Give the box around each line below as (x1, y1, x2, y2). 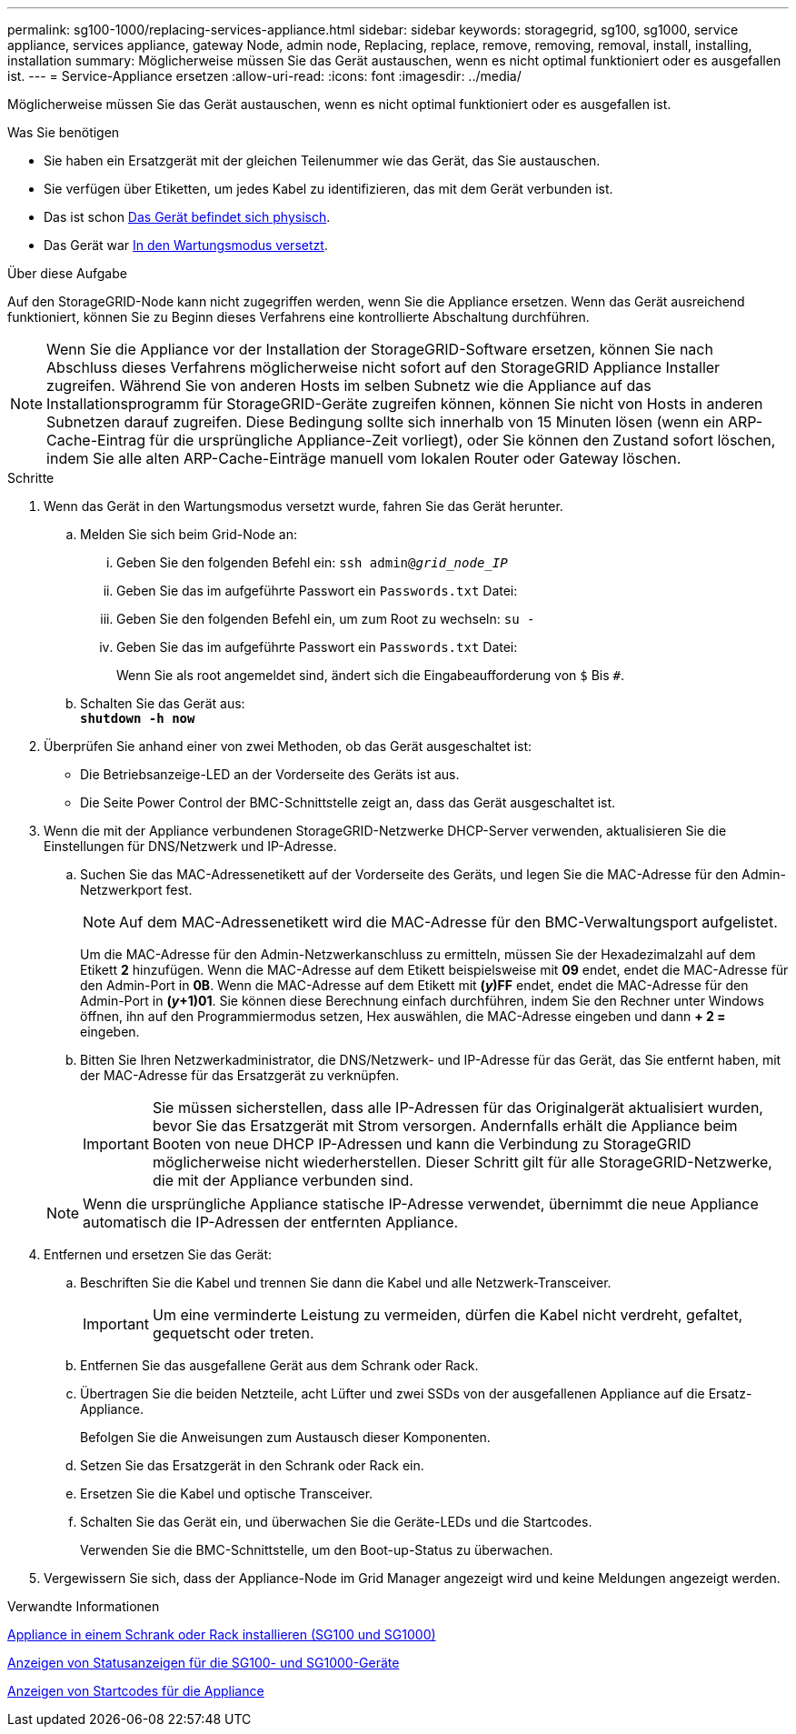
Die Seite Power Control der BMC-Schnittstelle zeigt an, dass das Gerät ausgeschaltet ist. (80, 795, 616, 810)
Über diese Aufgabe (7, 266, 127, 281)
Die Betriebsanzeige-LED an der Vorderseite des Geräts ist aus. (80, 767, 460, 782)
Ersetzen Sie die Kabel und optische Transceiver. (80, 1486, 373, 1501)
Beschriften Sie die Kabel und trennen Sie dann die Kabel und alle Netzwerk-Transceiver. (80, 1275, 612, 1290)
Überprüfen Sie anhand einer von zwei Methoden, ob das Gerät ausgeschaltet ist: (44, 738, 532, 754)
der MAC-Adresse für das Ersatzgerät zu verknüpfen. (80, 1067, 400, 1083)
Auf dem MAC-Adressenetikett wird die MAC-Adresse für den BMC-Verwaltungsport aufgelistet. (119, 913, 778, 931)
